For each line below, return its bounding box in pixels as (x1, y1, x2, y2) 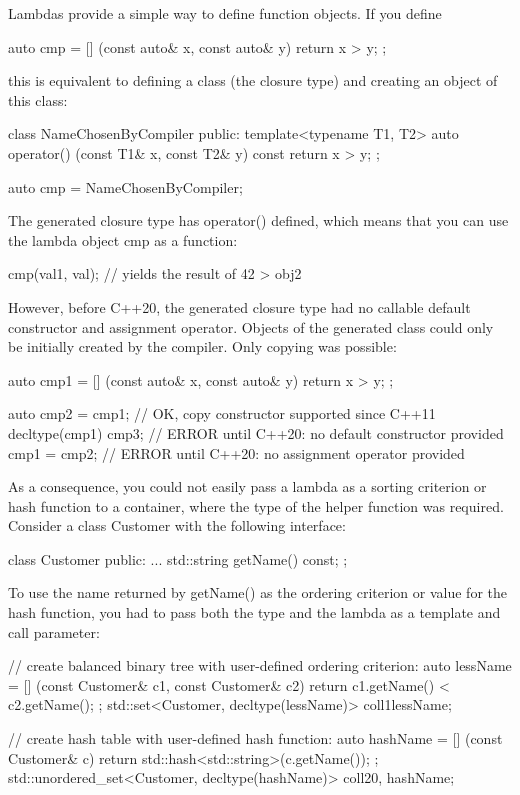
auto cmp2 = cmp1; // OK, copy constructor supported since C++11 (8, 403, 436, 424)
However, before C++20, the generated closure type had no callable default (8, 296, 471, 317)
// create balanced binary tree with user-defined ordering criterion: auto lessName (8, 655, 512, 676)
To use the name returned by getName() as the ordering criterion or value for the (8, 582, 507, 603)
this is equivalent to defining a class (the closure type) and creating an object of (8, 70, 498, 91)
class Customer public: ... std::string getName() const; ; (8, 548, 348, 569)
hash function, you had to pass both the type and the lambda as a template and (8, 602, 501, 623)
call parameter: (8, 621, 100, 642)
